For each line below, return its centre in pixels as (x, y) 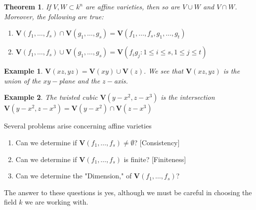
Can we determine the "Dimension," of (74, 176)
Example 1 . (23, 71)
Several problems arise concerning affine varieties (78, 126)
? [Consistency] (157, 142)
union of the (22, 80)
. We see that (163, 71)
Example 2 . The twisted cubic (51, 97)
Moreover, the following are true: (54, 16)
